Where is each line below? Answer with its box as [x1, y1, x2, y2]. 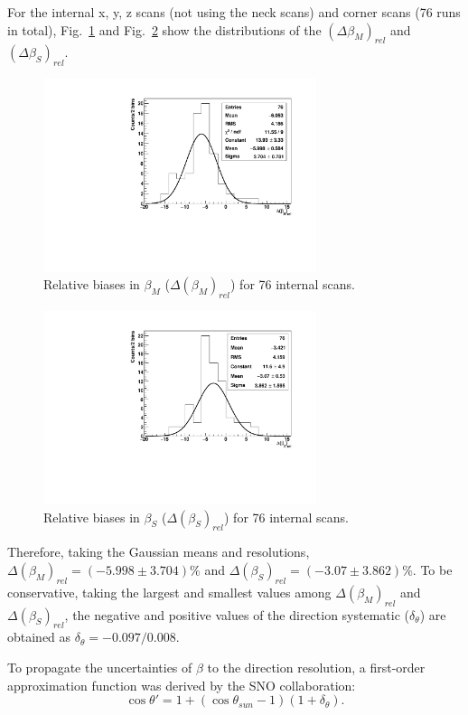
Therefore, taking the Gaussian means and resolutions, [7, 542, 310, 561]
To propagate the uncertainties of [7, 657, 192, 676]
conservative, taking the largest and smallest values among [7, 582, 332, 601]
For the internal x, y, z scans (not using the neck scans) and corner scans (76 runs [7, 3, 461, 21]
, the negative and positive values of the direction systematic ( [64, 605, 410, 624]
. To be [412, 560, 453, 579]
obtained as [7, 627, 71, 646]
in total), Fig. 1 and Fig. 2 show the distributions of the [7, 20, 322, 39]
